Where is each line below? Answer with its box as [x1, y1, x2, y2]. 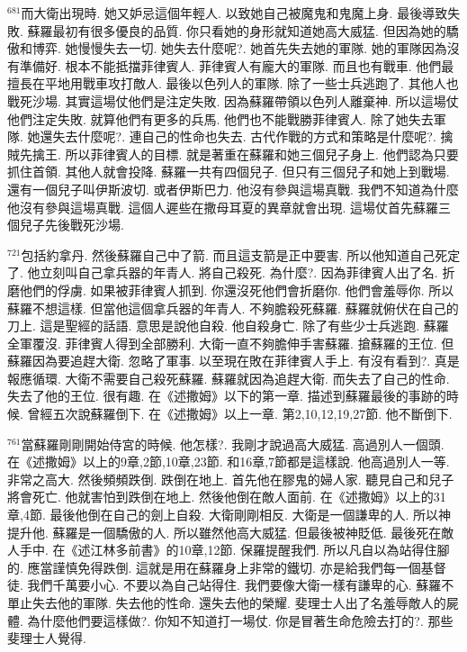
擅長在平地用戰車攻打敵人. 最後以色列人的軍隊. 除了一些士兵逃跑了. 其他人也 [7, 74, 459, 93]
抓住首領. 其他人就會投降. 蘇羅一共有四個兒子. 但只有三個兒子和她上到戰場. [7, 162, 450, 181]
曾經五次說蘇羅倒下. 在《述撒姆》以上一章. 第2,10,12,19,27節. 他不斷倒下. [27, 404, 453, 423]
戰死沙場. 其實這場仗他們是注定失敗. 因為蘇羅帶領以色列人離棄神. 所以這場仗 [7, 91, 459, 110]
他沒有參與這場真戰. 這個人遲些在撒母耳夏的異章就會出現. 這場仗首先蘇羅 [7, 197, 439, 216]
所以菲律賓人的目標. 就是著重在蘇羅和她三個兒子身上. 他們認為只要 [65, 144, 459, 163]
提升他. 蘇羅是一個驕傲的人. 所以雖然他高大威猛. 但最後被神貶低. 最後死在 [7, 522, 442, 541]
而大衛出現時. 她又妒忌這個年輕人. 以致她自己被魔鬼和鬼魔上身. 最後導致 [21, 4, 448, 22]
